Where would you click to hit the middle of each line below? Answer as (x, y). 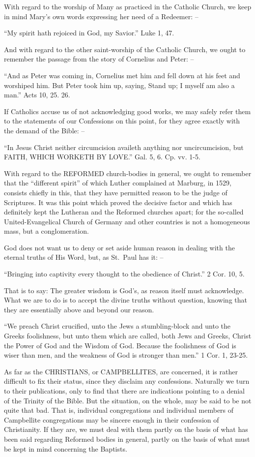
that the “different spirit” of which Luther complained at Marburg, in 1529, (118, 183)
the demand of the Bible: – (44, 130)
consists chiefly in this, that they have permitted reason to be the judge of (116, 192)
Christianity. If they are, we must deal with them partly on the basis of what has (126, 429)
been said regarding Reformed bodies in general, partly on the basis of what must (127, 439)
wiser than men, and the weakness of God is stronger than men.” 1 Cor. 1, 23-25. (126, 355)
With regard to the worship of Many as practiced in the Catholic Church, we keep (128, 6)
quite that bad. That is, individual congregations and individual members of (119, 410)
